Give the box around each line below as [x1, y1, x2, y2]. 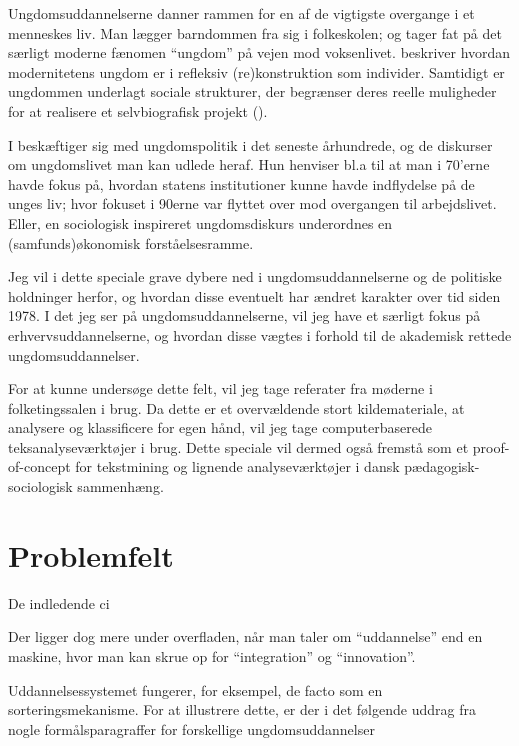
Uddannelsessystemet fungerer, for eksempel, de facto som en [8, 679, 383, 700]
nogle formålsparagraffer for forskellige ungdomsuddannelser [8, 718, 375, 739]
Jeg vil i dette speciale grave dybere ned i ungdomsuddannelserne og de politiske [8, 266, 502, 287]
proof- [472, 436, 510, 457]
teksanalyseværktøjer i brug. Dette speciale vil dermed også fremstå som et [8, 436, 469, 457]
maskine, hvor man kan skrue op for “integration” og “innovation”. [8, 645, 416, 666]
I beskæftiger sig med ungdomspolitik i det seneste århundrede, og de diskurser [8, 134, 493, 155]
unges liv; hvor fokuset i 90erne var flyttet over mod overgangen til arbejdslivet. [8, 193, 497, 214]
